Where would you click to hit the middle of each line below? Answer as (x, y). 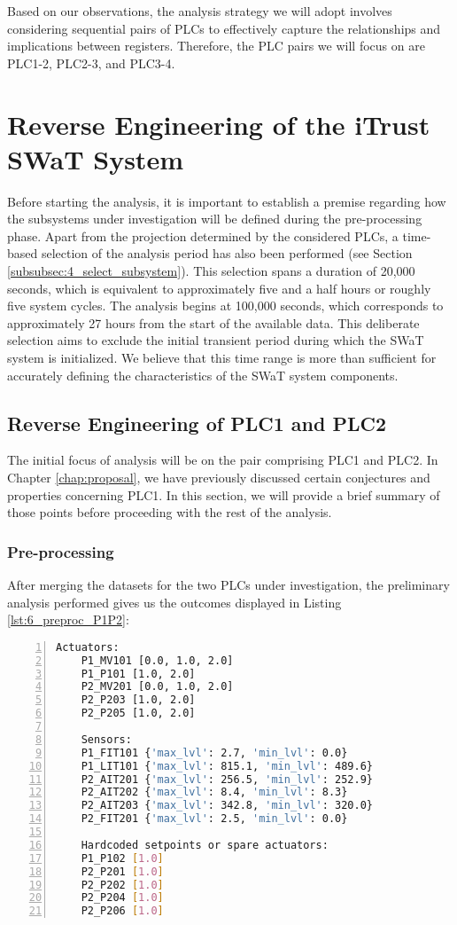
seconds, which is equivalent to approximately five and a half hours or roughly (219, 288)
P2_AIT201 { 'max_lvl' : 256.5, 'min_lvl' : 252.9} (227, 779)
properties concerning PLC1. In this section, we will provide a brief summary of (224, 494)
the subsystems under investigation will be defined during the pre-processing (215, 219)
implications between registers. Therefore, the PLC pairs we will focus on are (216, 46)
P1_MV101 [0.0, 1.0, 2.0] (157, 660)
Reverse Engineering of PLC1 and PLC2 (197, 423)
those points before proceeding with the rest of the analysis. (170, 512)
